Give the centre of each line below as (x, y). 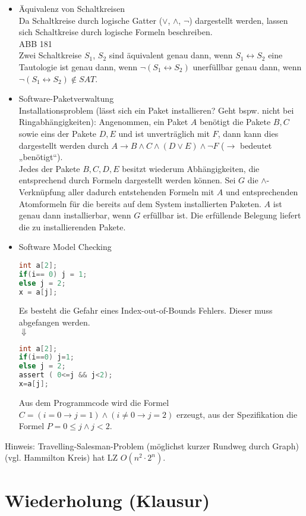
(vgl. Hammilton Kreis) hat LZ (61, 457)
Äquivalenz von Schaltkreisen (72, 8)
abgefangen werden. (54, 322)
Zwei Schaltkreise (50, 55)
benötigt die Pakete (235, 122)
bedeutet (256, 145)
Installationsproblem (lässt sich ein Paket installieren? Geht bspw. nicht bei (156, 110)
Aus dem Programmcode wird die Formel (94, 402)
